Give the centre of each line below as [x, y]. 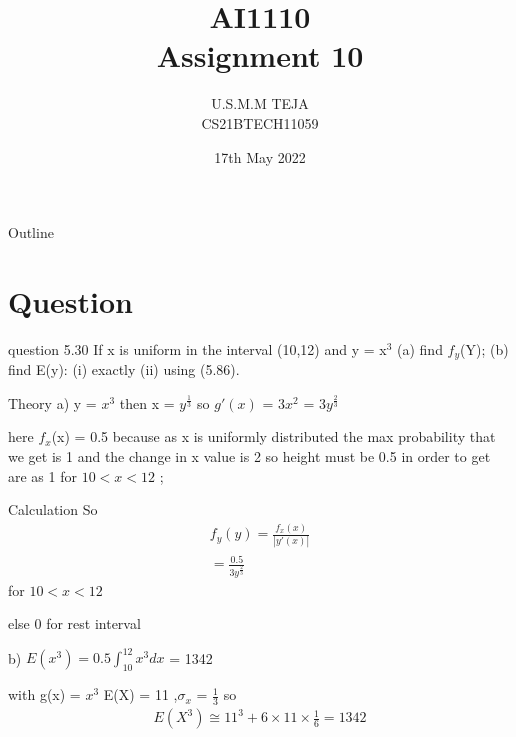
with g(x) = [44, 694]
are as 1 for [42, 475]
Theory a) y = [52, 402]
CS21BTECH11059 [260, 122]
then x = [147, 402]
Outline [31, 232]
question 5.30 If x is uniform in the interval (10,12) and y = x [197, 348]
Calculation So [53, 509]
